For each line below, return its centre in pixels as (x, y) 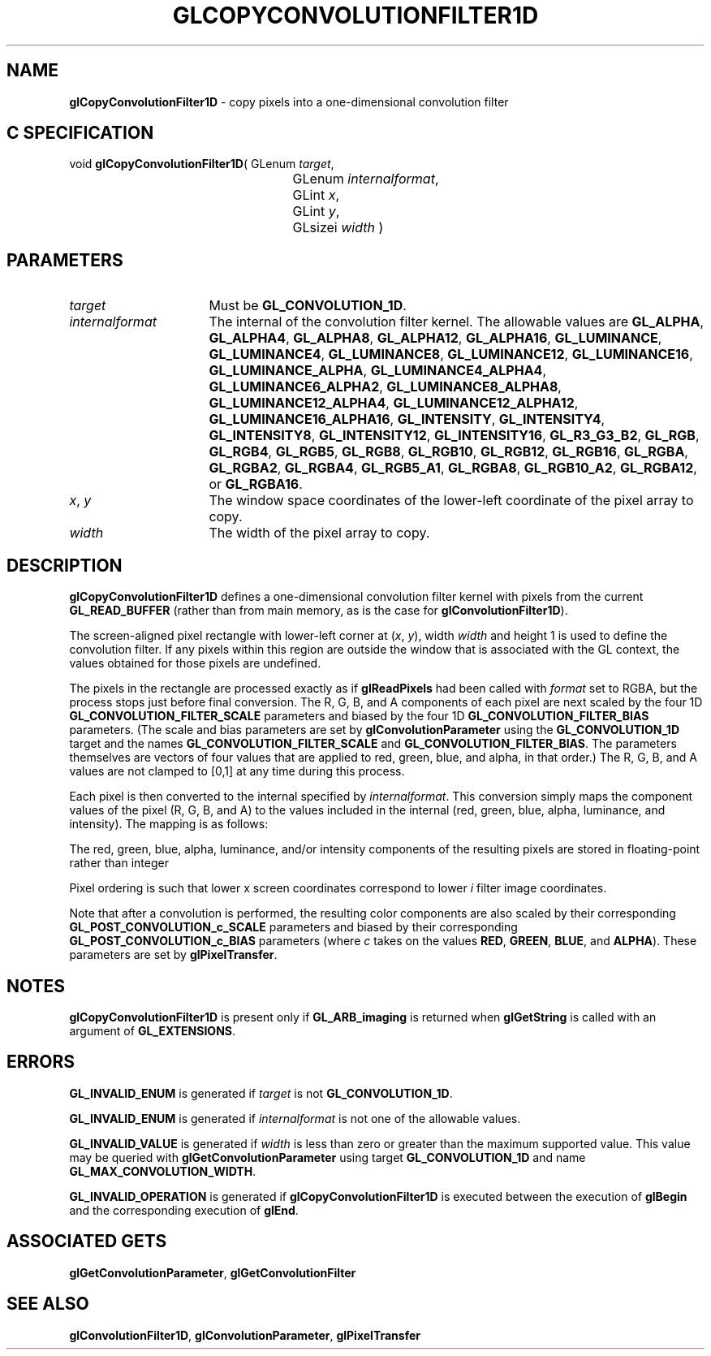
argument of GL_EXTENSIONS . (153, 1030)
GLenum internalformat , (366, 179)
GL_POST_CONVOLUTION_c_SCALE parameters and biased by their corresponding (293, 927)
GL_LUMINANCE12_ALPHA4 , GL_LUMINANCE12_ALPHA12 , (394, 403)
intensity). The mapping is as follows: (169, 824)
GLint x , (316, 195)
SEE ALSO (48, 1304)
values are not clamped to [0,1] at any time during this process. (237, 771)
